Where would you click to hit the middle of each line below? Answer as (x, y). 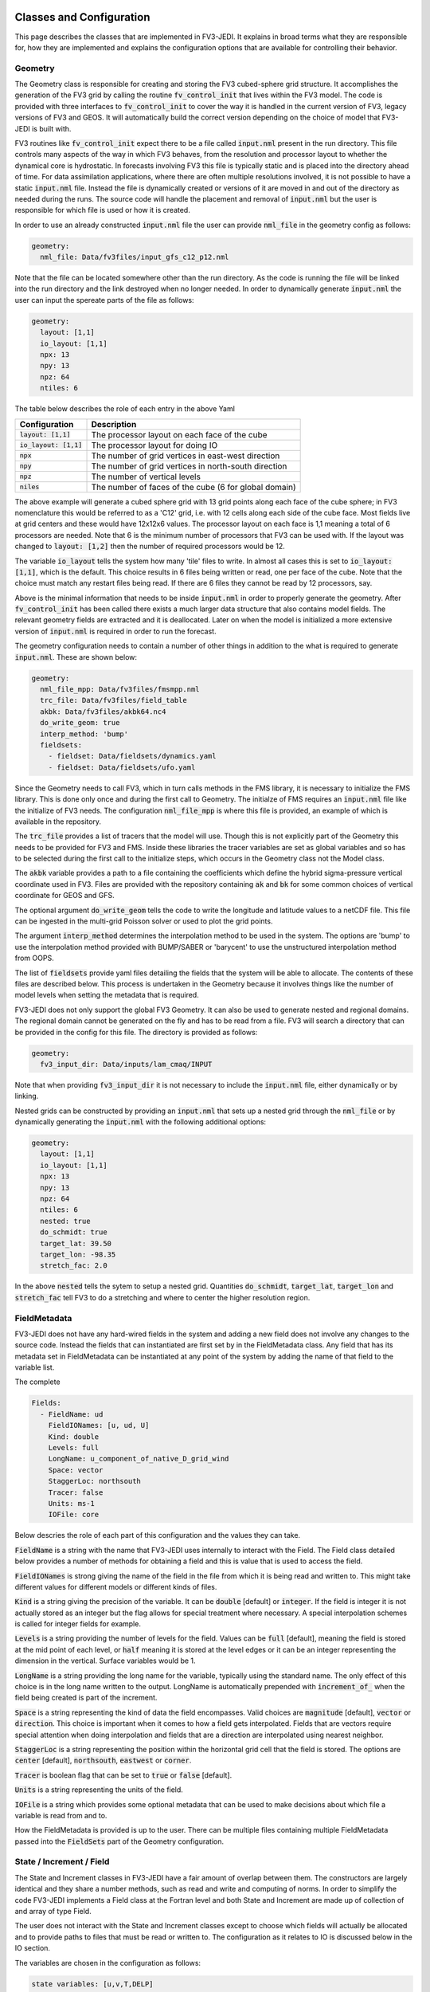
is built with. (52, 128)
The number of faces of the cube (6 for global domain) (193, 487)
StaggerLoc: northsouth (94, 1481)
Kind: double (74, 1437)
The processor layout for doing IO (154, 445)
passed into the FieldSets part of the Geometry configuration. (119, 1841)
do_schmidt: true (74, 1232)
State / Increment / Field (62, 1862)
